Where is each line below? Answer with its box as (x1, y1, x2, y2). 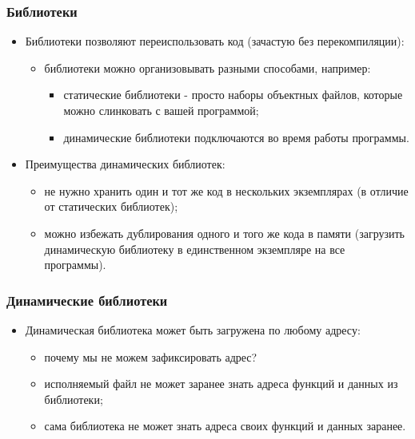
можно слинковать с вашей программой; (63, 102, 259, 118)
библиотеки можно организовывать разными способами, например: (44, 59, 371, 76)
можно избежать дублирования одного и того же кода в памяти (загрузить (44, 224, 405, 241)
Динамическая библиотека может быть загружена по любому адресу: (25, 321, 361, 338)
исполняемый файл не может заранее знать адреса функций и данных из (44, 375, 398, 392)
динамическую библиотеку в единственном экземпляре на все (44, 240, 345, 257)
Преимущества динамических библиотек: (25, 156, 225, 172)
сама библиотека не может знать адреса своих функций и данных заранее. (44, 417, 406, 434)
